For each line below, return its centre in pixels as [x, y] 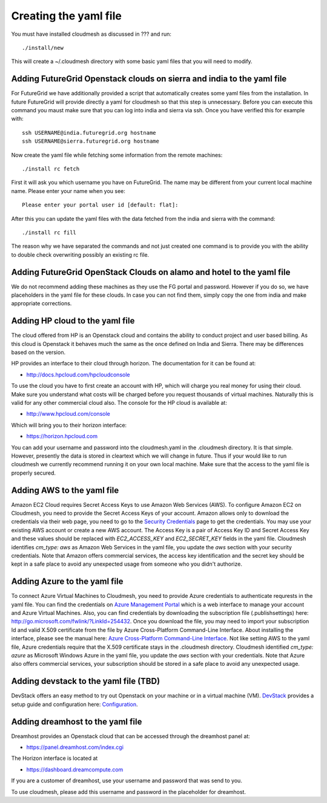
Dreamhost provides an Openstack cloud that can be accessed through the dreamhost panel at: [131, 736]
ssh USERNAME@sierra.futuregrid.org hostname [91, 141]
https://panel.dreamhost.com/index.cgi [75, 747]
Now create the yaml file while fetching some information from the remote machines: [117, 155]
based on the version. [38, 353]
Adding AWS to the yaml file [65, 490]
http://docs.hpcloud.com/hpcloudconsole [78, 374]
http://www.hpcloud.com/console [68, 414]
